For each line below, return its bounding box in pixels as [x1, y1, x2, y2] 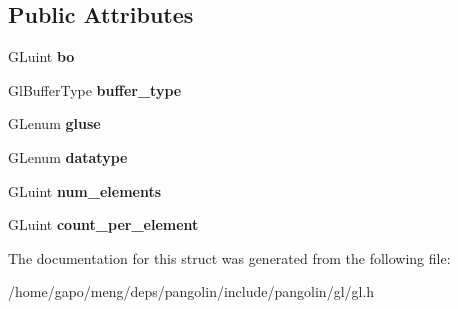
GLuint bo [8, 46, 75, 67]
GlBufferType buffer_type [8, 79, 182, 100]
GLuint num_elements [8, 180, 162, 201]
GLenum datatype [8, 146, 128, 167]
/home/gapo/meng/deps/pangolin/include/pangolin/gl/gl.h [8, 281, 375, 302]
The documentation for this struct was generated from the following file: [8, 247, 451, 268]
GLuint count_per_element [8, 214, 199, 235]
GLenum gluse [8, 113, 101, 134]
